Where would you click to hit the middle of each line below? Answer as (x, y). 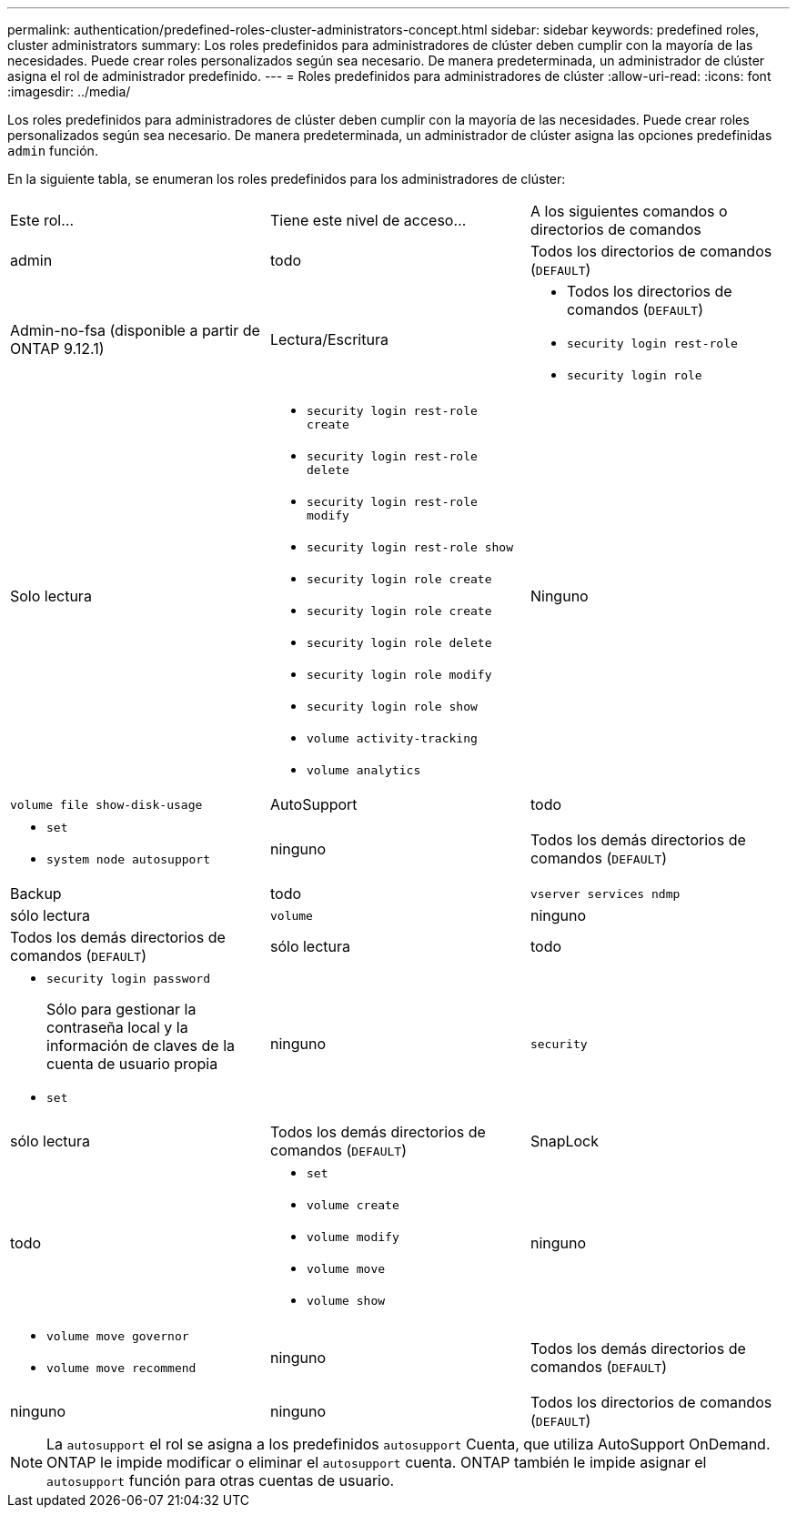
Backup (36, 894)
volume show (346, 1301)
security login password (129, 979)
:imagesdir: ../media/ (69, 91)
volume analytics (363, 770)
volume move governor (118, 1336)
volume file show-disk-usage (106, 804)
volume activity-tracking (392, 738)
